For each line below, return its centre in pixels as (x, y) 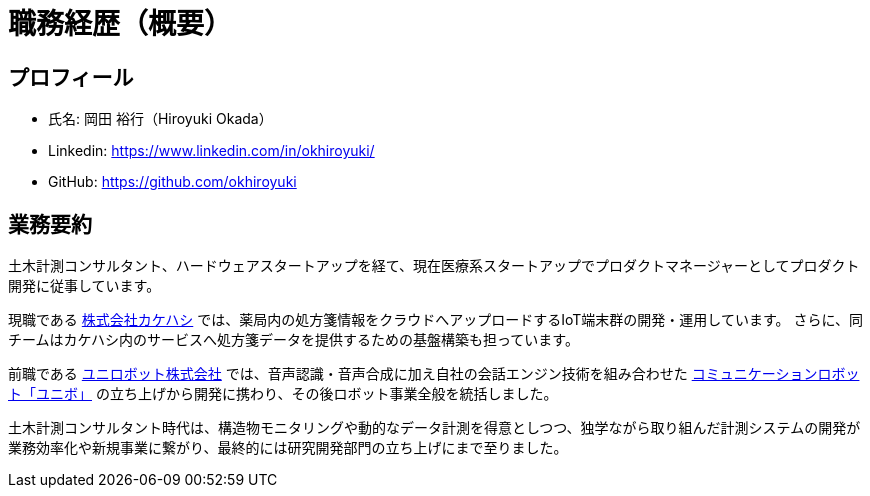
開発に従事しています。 (84, 286)
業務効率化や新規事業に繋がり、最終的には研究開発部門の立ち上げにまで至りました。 (288, 448)
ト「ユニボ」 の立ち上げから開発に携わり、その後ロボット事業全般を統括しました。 (283, 394)
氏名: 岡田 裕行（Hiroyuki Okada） (160, 119)
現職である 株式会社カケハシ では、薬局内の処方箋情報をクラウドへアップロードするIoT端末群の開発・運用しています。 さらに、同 (435, 320)
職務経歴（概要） (120, 24)
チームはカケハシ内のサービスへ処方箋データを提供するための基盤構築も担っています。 (293, 340)
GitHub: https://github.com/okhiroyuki (172, 182)
